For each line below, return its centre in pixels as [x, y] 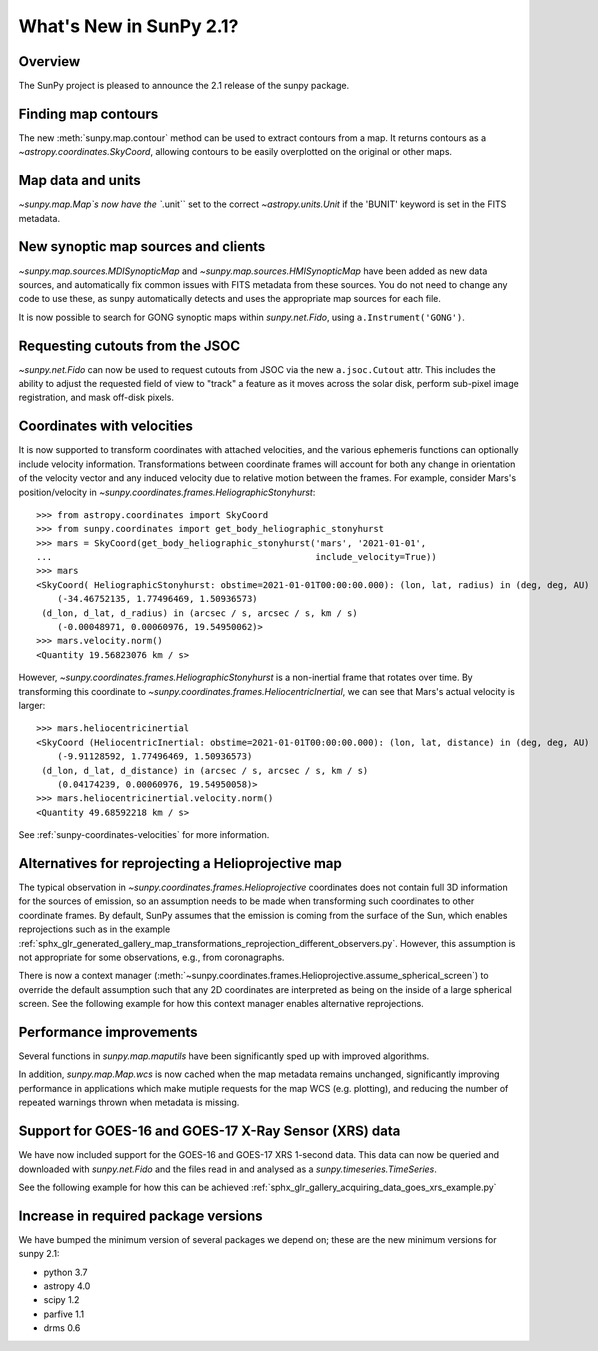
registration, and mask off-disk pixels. [96, 397]
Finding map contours [88, 113]
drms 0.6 [62, 1328]
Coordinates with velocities [106, 426]
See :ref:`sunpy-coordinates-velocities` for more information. [144, 835]
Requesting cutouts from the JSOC [129, 345]
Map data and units [79, 180]
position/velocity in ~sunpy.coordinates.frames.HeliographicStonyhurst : [167, 492]
